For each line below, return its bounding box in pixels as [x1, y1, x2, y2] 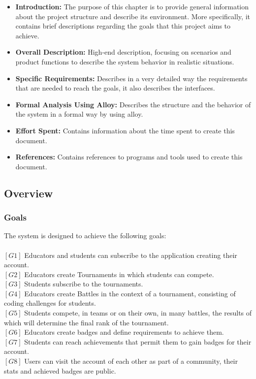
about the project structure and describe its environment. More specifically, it [15, 11, 250, 21]
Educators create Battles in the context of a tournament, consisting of [24, 288, 236, 298]
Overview [4, 185, 53, 200]
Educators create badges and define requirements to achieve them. [24, 327, 224, 337]
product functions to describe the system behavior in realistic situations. [15, 56, 234, 66]
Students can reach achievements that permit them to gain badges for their [24, 336, 252, 347]
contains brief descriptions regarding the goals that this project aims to [15, 21, 231, 31]
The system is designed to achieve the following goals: [4, 230, 166, 241]
